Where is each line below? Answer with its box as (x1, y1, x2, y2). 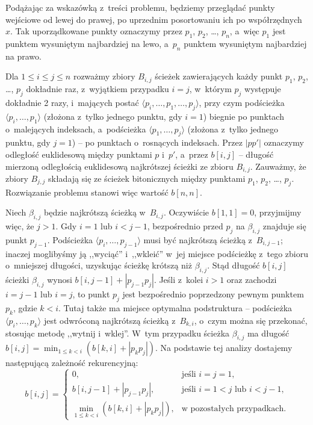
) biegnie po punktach (203, 110, 284, 122)
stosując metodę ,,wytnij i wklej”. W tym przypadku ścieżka (5, 326, 230, 339)
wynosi (47, 273, 72, 286)
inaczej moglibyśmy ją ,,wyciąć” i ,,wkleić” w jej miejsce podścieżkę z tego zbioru (5, 247, 309, 259)
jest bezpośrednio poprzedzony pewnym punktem (122, 288, 304, 300)
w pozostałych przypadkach (181, 405, 284, 414)
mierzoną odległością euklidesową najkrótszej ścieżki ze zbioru (5, 160, 234, 172)
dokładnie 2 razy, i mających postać (5, 96, 139, 108)
